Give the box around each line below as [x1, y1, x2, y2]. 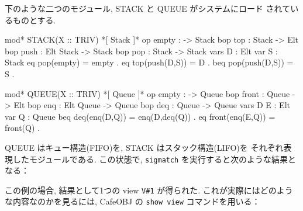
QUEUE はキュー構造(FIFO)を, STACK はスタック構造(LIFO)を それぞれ [5, 141, 284, 153]
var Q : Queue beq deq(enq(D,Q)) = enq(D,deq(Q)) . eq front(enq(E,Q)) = [5, 110, 276, 122]
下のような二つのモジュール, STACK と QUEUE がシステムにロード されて [5, 2, 291, 14]
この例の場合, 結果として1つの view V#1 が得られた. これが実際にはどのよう [5, 184, 293, 196]
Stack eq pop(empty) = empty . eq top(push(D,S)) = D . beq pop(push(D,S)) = [5, 56, 294, 68]
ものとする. [12, 13, 56, 26]
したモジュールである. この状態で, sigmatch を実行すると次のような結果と [12, 153, 296, 165]
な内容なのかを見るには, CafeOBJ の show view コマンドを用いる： [5, 195, 260, 207]
